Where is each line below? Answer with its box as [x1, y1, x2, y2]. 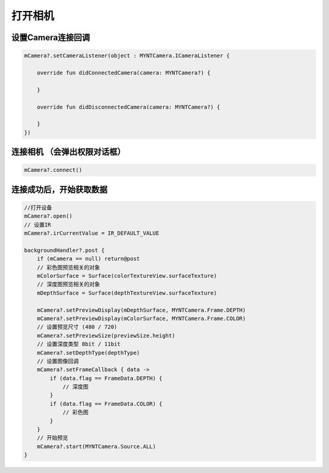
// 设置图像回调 [37, 357, 79, 365]
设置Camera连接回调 [11, 32, 90, 43]
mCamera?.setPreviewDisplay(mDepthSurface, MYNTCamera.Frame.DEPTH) [37, 307, 246, 313]
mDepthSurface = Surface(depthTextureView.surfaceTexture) [37, 290, 218, 296]
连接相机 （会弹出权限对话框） [11, 147, 126, 157]
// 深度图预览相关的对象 [37, 281, 101, 288]
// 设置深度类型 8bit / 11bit [37, 341, 121, 347]
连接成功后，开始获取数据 [11, 184, 108, 194]
